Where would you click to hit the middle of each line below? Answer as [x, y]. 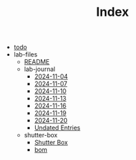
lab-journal [39, 69]
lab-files [26, 54]
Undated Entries [57, 128]
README [37, 62]
